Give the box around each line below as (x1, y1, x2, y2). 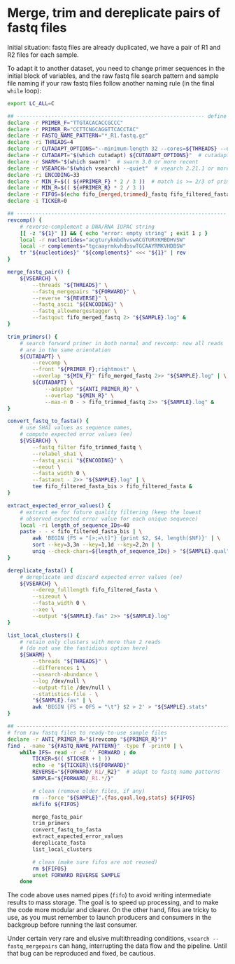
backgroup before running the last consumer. (7, 921, 138, 929)
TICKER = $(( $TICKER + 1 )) (32, 756, 111, 763)
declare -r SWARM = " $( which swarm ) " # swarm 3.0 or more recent (7, 158, 199, 166)
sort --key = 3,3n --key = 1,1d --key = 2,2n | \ (32, 542, 161, 549)
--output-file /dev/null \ (32, 684, 111, 691)
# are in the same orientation (20, 346, 111, 354)
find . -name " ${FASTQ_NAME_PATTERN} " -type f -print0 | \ (7, 742, 183, 749)
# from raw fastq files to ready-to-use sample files (7, 729, 168, 736)
